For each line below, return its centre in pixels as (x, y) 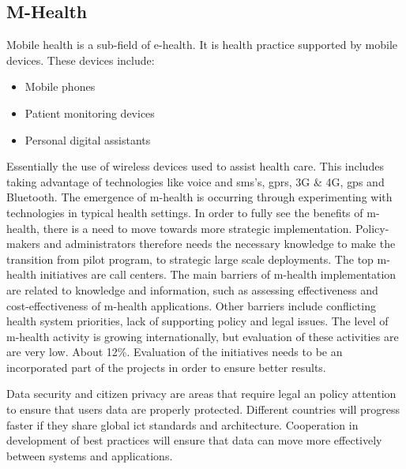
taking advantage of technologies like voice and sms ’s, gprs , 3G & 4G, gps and (195, 181)
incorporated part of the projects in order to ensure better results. (166, 367)
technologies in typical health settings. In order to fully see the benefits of (185, 212)
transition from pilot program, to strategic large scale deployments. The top (190, 259)
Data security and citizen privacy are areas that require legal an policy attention (201, 394)
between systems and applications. (90, 455)
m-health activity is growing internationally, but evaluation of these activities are (203, 336)
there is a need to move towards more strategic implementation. (197, 228)
